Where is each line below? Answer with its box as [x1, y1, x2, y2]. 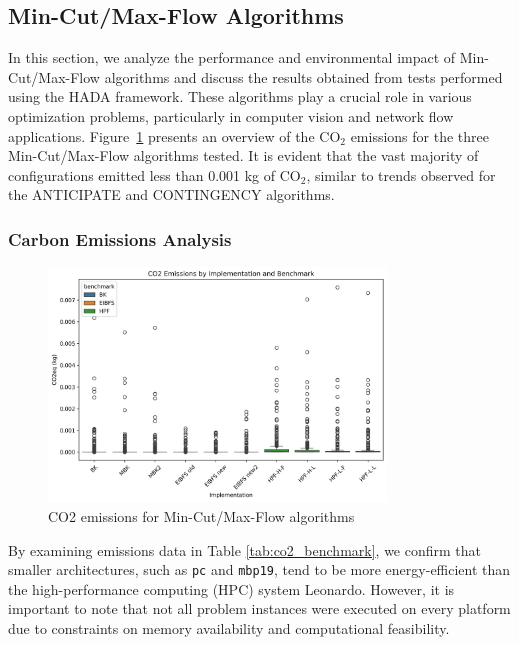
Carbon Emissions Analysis [8, 226, 232, 251]
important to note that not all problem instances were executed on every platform [8, 598, 511, 619]
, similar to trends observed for [306, 164, 496, 185]
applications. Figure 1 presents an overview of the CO [8, 125, 341, 146]
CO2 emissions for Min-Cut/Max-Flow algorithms [48, 505, 355, 526]
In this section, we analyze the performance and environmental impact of [8, 47, 456, 68]
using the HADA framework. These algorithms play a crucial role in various [8, 86, 472, 107]
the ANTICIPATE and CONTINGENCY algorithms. [8, 184, 335, 205]
